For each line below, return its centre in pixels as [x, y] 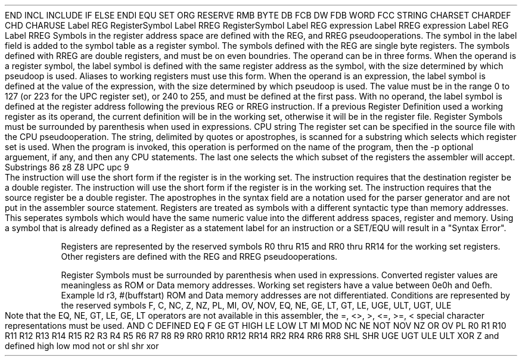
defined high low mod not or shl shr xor [82, 346]
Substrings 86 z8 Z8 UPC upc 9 [67, 167]
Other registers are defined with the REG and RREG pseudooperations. [199, 256]
